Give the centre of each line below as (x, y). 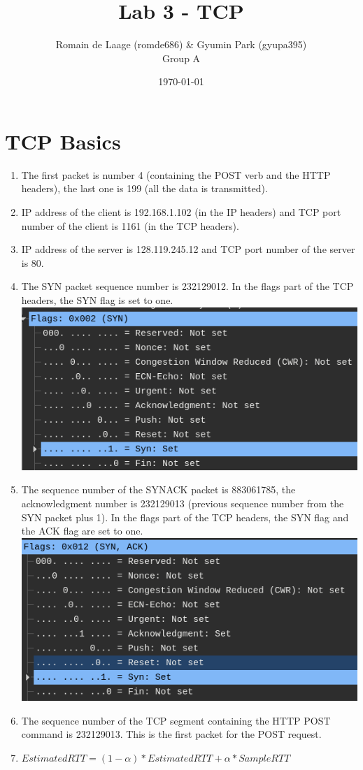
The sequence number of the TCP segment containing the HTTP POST (176, 720)
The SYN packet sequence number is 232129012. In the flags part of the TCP (187, 286)
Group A (181, 58)
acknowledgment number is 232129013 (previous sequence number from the (183, 503)
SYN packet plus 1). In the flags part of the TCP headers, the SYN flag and (185, 517)
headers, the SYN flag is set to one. (97, 300)
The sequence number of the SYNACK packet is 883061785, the (158, 489)
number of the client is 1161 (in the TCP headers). (130, 225)
